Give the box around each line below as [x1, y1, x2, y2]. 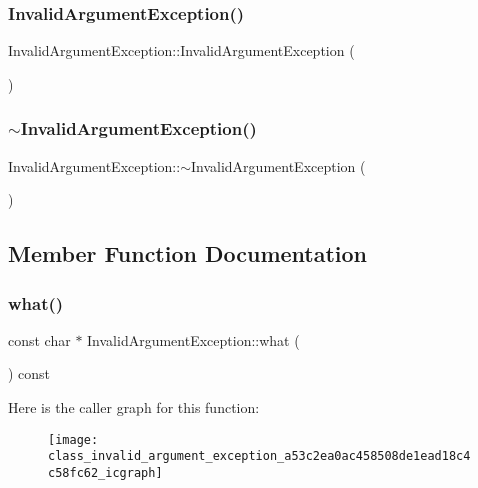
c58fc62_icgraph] [48, 465, 163, 480]
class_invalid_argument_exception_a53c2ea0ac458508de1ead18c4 [48, 449, 471, 464]
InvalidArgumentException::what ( [87, 329, 300, 350]
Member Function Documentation [8, 238, 368, 269]
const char [8, 329, 71, 350]
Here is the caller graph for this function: [8, 397, 260, 417]
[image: [48, 432, 99, 447]
